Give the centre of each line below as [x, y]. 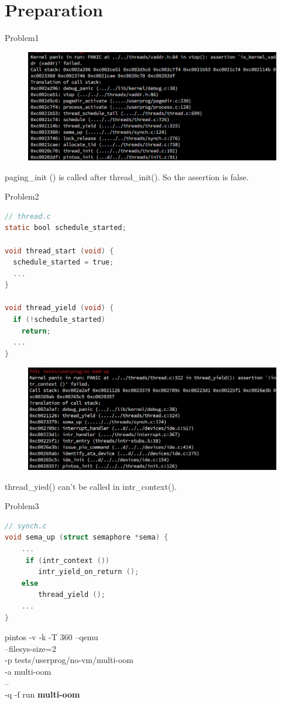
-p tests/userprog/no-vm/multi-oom [69, 660]
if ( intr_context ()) [68, 560]
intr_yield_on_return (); [89, 572]
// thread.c [28, 216]
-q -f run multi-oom [42, 694]
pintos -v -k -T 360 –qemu [52, 637]
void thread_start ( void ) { [59, 251]
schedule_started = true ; [64, 262]
